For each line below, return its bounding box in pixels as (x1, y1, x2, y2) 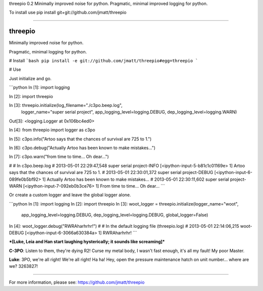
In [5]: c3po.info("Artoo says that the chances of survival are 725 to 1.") (9, 136, 152, 142)
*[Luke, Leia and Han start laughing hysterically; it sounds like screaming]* (9, 239, 165, 245)
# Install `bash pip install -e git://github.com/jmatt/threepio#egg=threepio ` (9, 58, 198, 64)
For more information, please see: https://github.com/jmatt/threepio (9, 279, 145, 285)
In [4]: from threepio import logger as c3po (9, 127, 95, 133)
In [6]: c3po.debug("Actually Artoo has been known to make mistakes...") (9, 145, 156, 151)
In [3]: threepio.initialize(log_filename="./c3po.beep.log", (9, 103, 123, 108)
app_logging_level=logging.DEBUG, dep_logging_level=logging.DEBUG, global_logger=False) (21, 212, 208, 218)
